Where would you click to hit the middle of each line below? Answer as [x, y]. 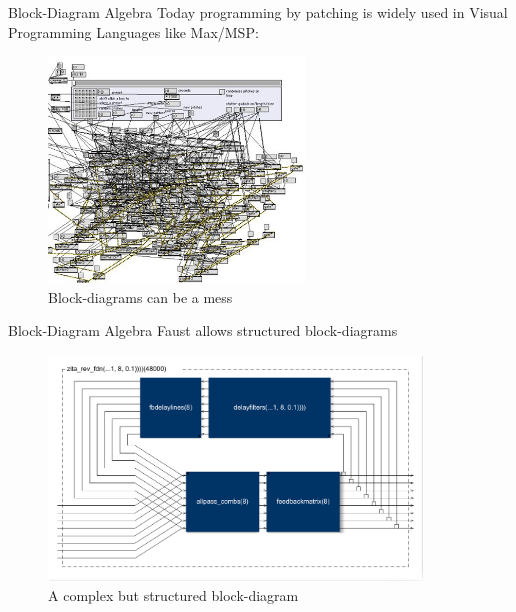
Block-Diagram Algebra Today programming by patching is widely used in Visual [258, 12]
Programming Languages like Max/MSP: [133, 31]
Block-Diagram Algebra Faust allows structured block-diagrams [203, 330]
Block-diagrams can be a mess [140, 296]
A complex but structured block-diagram [173, 595]
